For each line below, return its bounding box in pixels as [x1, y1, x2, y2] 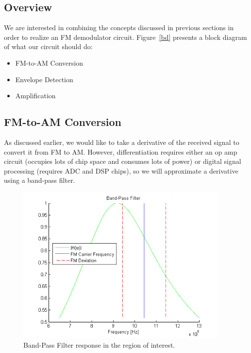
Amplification [15, 90, 56, 101]
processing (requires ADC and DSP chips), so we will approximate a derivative [4, 165, 238, 176]
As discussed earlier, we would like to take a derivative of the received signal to [4, 137, 239, 147]
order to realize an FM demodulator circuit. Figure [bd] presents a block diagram [4, 32, 247, 42]
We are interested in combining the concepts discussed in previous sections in [4, 22, 234, 33]
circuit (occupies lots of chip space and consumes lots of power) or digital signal [4, 156, 241, 166]
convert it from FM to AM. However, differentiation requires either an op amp [4, 146, 237, 157]
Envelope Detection [15, 74, 73, 84]
